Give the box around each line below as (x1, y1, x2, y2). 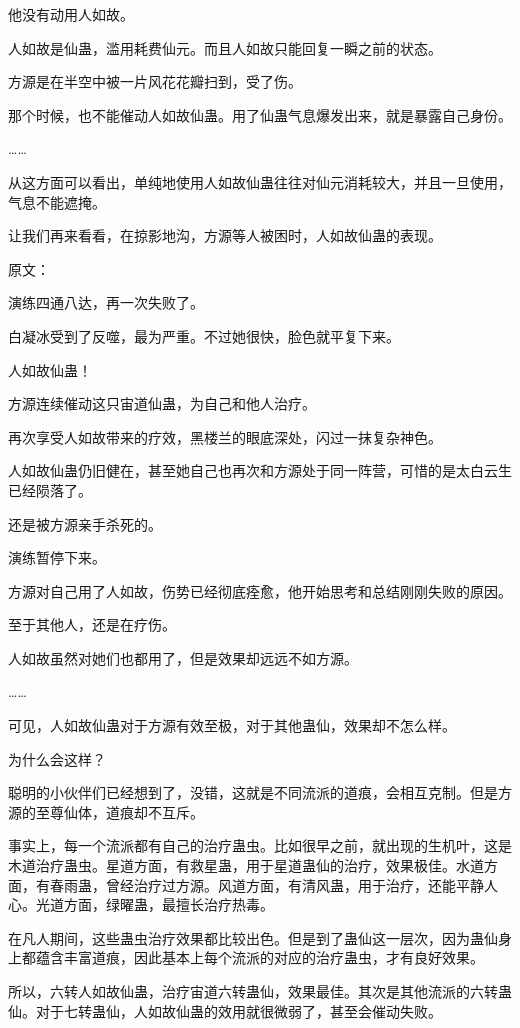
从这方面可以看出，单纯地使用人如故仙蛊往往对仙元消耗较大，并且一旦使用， (8, 171, 512, 192)
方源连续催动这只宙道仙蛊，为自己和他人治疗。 (8, 393, 316, 414)
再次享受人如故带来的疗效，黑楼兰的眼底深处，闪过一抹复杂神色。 (8, 426, 442, 447)
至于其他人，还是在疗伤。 (8, 614, 176, 635)
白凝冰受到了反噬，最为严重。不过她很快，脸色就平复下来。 (8, 325, 400, 346)
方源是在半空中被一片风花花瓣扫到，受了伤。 (8, 71, 302, 92)
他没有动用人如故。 (8, 4, 134, 24)
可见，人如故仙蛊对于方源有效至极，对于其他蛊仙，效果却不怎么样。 (8, 715, 456, 736)
